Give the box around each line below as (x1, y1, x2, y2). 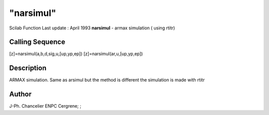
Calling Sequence (9, 38, 66, 46)
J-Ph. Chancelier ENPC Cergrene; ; (9, 103, 82, 109)
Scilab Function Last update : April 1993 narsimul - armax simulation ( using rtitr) (9, 25, 175, 31)
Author (9, 90, 32, 99)
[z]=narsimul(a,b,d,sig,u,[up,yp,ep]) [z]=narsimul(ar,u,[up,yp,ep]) (9, 51, 143, 57)
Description (9, 64, 47, 72)
